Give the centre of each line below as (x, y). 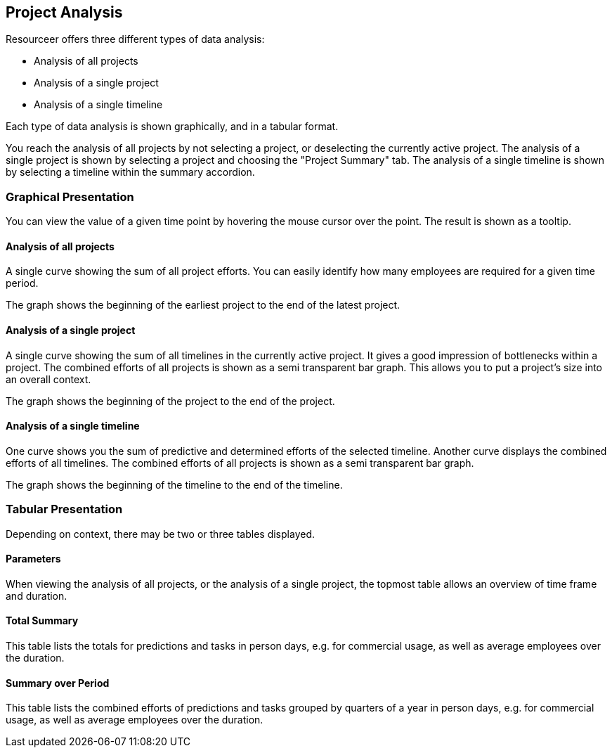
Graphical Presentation (70, 197)
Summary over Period (58, 683)
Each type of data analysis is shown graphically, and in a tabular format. (172, 127)
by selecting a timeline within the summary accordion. (130, 172)
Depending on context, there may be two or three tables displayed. (160, 534)
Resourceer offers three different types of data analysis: (135, 39)
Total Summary (42, 621)
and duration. (37, 596)
